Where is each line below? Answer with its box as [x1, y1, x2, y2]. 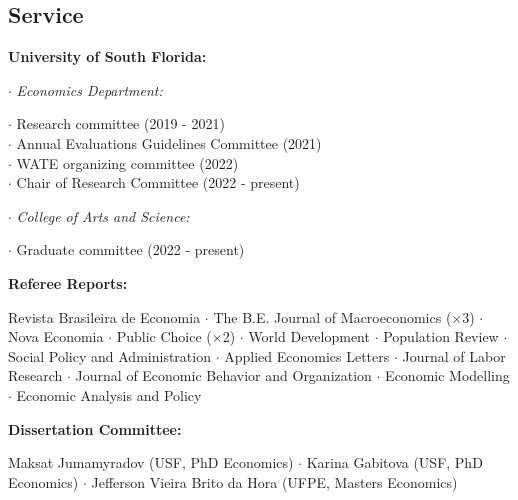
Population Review [383, 326, 499, 347]
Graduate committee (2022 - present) [16, 239, 245, 260]
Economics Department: [16, 79, 163, 100]
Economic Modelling [385, 365, 510, 386]
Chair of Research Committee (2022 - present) [16, 172, 300, 193]
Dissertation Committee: [8, 418, 182, 439]
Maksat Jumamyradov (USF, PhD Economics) [8, 452, 294, 473]
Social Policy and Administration [8, 345, 211, 366]
